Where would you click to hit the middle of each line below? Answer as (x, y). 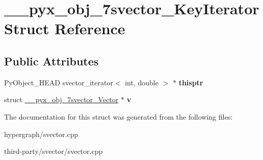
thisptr (191, 82)
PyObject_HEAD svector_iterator (59, 82)
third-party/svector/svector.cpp (54, 151)
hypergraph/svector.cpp (41, 134)
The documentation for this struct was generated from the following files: (119, 116)
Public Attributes (51, 61)
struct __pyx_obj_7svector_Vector (61, 99)
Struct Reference (65, 28)
